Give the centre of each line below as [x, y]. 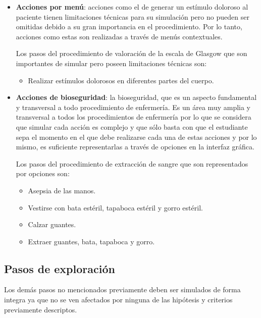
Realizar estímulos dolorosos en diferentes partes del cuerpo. [121, 80]
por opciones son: [43, 173]
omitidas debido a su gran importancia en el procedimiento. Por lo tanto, [129, 26]
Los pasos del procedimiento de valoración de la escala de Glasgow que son [132, 53]
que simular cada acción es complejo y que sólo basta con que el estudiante [132, 126]
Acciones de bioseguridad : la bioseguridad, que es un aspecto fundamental [136, 97]
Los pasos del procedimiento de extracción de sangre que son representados [132, 163]
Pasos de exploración [60, 268]
